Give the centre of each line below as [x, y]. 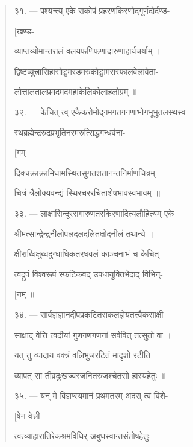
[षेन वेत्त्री [27, 415]
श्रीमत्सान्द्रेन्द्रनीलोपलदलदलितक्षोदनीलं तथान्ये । [84, 233]
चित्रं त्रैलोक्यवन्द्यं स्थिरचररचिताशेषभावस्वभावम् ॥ [87, 193]
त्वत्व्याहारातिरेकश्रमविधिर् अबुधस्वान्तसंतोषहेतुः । [86, 436]
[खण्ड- [24, 30]
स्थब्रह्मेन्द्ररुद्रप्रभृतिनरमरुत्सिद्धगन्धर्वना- [70, 132]
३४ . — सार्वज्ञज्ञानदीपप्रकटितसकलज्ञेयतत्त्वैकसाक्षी [89, 314]
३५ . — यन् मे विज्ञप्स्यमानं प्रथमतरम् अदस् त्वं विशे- [91, 395]
